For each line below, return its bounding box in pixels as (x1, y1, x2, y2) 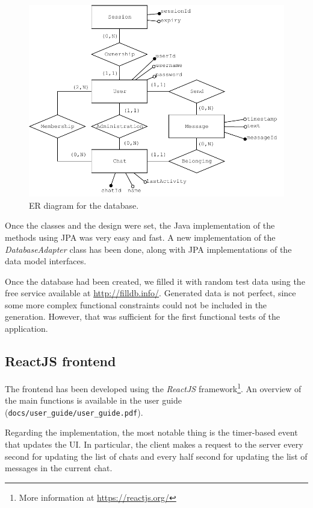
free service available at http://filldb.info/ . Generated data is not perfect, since (5, 287, 296, 299)
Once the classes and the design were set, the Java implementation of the (5, 219, 275, 232)
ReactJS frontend (5, 352, 116, 370)
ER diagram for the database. (29, 198, 139, 211)
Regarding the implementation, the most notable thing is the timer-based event (5, 426, 298, 439)
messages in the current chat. (5, 462, 113, 474)
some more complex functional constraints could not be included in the (5, 298, 267, 311)
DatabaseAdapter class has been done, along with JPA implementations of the (5, 243, 292, 255)
